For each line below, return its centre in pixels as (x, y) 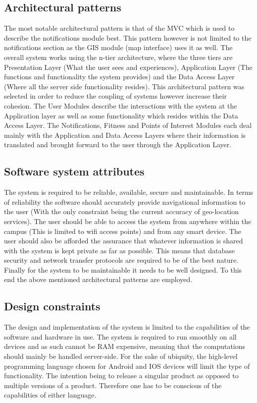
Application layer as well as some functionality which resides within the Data (121, 115)
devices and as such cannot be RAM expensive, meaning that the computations (125, 346)
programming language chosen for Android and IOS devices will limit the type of (127, 366)
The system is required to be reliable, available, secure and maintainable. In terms (129, 192)
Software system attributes (74, 171)
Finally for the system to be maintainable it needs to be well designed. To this (123, 269)
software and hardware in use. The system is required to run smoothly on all (120, 336)
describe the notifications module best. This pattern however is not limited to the (128, 37)
